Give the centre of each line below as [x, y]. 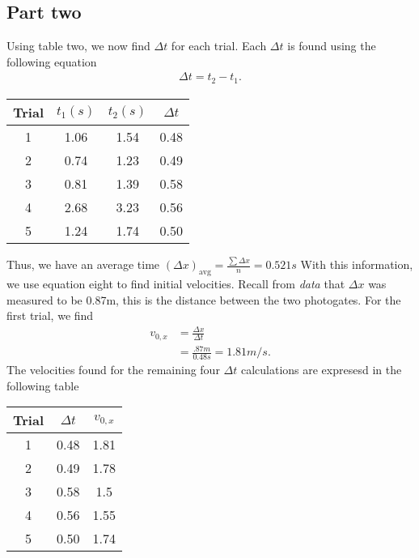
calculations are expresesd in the [321, 370]
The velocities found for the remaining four [113, 370]
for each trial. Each [219, 46]
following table [43, 385]
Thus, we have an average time [83, 264]
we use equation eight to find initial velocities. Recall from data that [176, 283]
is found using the [332, 46]
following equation [52, 61]
